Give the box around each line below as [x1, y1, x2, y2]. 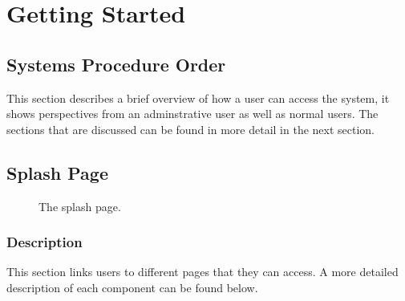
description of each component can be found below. [6, 279, 258, 295]
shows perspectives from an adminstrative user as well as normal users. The [6, 105, 379, 122]
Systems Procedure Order [6, 51, 226, 76]
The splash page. [38, 197, 121, 214]
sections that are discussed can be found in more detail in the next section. [6, 120, 375, 137]
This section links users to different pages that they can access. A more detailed [6, 263, 399, 280]
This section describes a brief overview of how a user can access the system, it [6, 89, 390, 106]
